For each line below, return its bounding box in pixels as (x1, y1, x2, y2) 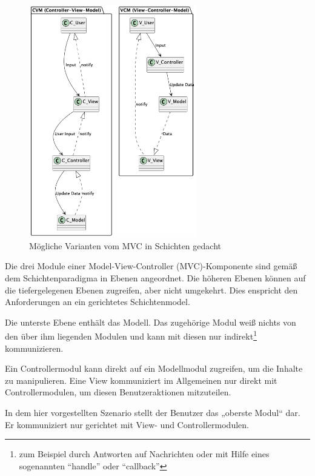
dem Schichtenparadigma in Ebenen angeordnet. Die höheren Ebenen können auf (5, 272, 306, 284)
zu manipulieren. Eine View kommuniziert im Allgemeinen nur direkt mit (5, 374, 277, 386)
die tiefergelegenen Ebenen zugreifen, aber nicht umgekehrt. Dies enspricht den (5, 283, 298, 296)
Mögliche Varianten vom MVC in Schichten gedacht (29, 239, 221, 252)
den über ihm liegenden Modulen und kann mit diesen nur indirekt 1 (5, 328, 257, 343)
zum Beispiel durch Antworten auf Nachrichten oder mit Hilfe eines (19, 448, 270, 460)
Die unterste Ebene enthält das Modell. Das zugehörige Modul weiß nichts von (5, 315, 296, 328)
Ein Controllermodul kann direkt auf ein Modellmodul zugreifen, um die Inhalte (5, 362, 303, 375)
